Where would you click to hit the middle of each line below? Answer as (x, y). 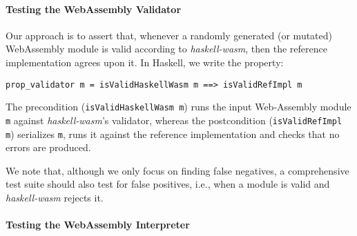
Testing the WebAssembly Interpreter (98, 225)
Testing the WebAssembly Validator (94, 9)
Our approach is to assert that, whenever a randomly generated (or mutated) (169, 35)
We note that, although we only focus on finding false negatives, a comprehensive (177, 170)
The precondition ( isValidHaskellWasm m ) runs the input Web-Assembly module (178, 107)
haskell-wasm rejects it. (55, 197)
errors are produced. (48, 147)
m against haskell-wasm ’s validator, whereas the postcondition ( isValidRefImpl (174, 120)
